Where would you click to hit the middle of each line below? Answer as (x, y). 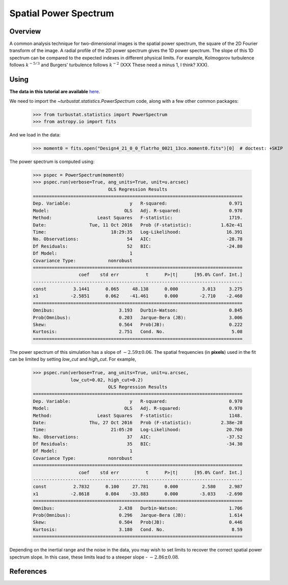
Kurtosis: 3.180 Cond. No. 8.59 (138, 529)
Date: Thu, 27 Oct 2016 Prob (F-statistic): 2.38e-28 (138, 422)
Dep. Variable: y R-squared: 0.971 (138, 203)
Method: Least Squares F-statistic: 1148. (138, 415)
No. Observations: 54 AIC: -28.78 (138, 239)
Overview (25, 31)
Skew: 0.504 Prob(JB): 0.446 (138, 522)
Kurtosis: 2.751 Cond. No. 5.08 (138, 332)
